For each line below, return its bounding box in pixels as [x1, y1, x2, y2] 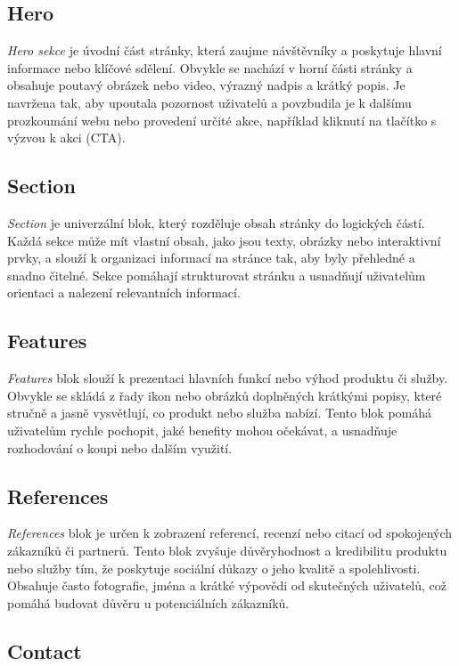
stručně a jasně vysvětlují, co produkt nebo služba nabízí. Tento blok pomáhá [7, 403, 432, 422]
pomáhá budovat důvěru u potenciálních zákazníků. [7, 593, 290, 612]
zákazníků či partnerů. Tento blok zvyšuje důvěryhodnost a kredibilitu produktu [7, 540, 447, 559]
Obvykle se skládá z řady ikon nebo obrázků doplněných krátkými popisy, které [7, 386, 442, 404]
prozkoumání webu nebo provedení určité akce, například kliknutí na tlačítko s [7, 110, 437, 129]
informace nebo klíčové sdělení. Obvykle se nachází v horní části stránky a [7, 58, 413, 77]
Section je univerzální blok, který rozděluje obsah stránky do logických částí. [7, 213, 425, 231]
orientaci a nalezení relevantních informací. [7, 283, 241, 302]
